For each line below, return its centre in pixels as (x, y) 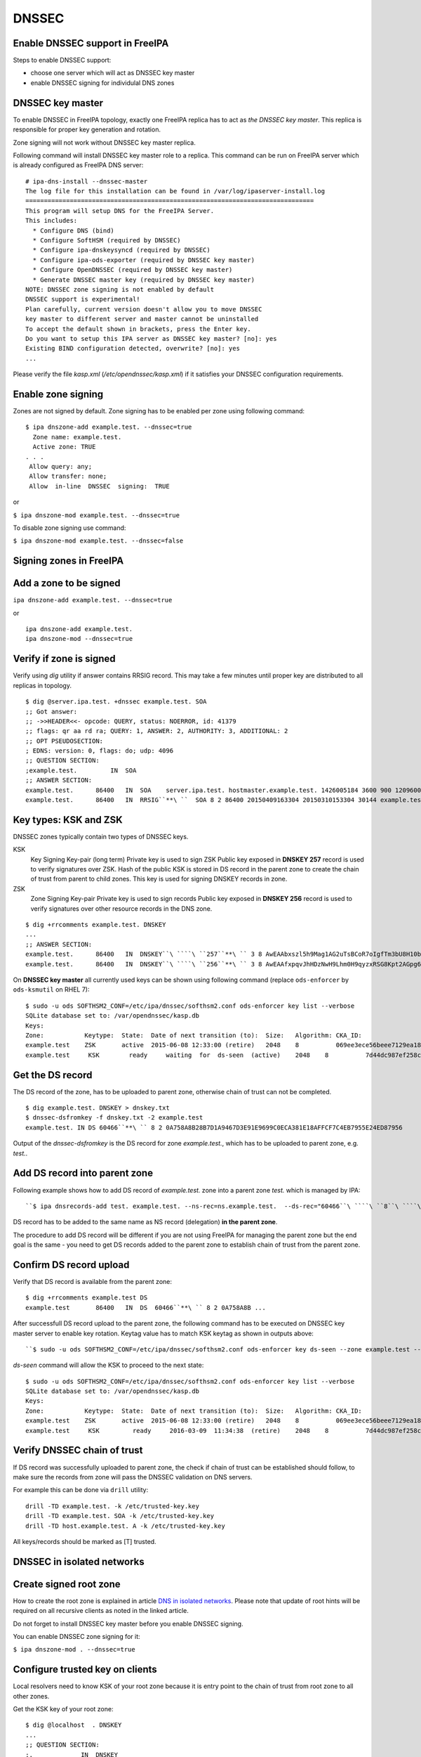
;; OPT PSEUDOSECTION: (65, 741)
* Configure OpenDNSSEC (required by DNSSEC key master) (133, 270)
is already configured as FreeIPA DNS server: (78, 165)
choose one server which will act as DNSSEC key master (113, 73)
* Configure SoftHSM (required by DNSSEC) (107, 240)
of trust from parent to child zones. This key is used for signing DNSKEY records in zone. (159, 879)
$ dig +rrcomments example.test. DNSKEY (96, 925)
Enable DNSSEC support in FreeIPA (91, 43)
